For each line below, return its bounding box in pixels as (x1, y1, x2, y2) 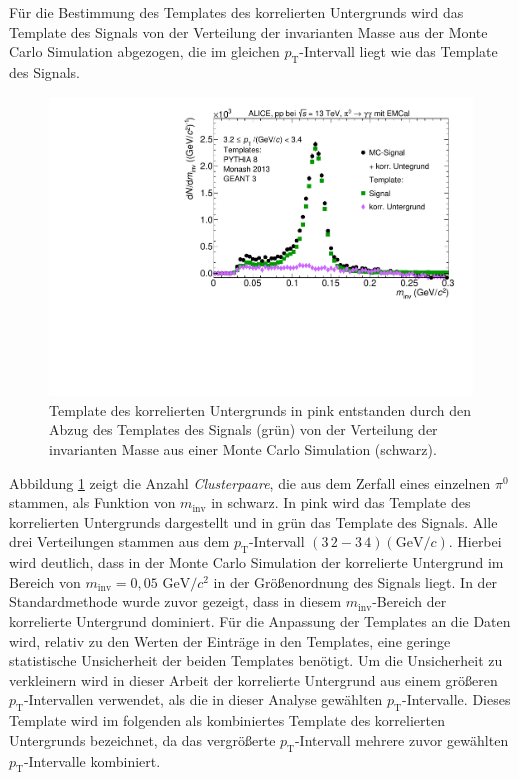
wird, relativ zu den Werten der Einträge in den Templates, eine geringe (9, 630, 451, 651)
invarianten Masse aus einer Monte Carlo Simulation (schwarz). (49, 439, 437, 460)
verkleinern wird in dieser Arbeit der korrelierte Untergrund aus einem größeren (9, 669, 498, 690)
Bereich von (9, 571, 81, 592)
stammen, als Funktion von (9, 492, 176, 513)
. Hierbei (448, 531, 502, 552)
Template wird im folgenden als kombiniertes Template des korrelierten (9, 710, 445, 731)
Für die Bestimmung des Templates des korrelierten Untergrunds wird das (9, 2, 464, 22)
